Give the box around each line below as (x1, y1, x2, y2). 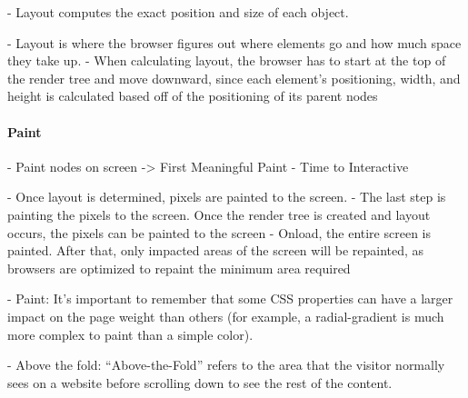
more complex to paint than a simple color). (7, 324, 254, 343)
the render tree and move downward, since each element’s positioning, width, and (7, 68, 461, 87)
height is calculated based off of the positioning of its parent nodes (7, 86, 378, 105)
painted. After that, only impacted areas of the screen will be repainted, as (7, 241, 424, 260)
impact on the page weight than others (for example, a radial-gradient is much (7, 306, 444, 325)
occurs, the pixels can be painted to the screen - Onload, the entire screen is (7, 223, 431, 242)
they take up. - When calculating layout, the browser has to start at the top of (7, 51, 446, 70)
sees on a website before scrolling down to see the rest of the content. (7, 373, 393, 392)
